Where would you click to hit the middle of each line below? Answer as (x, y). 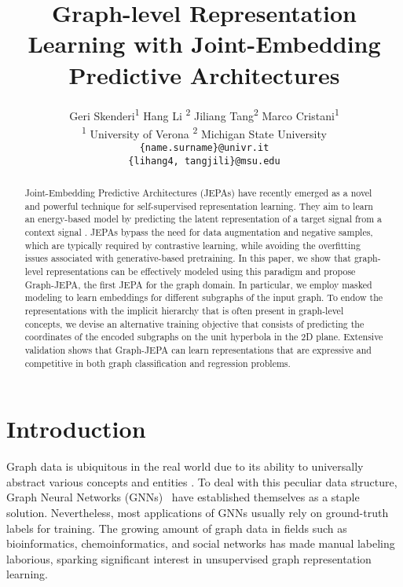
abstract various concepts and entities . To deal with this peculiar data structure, (202, 481)
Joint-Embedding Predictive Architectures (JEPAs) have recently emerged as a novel (198, 193)
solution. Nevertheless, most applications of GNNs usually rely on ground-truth (198, 513)
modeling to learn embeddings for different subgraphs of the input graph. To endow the (204, 297)
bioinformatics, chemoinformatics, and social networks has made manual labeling (201, 543)
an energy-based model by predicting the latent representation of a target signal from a (203, 219)
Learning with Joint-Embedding (204, 44)
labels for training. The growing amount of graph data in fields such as (177, 528)
